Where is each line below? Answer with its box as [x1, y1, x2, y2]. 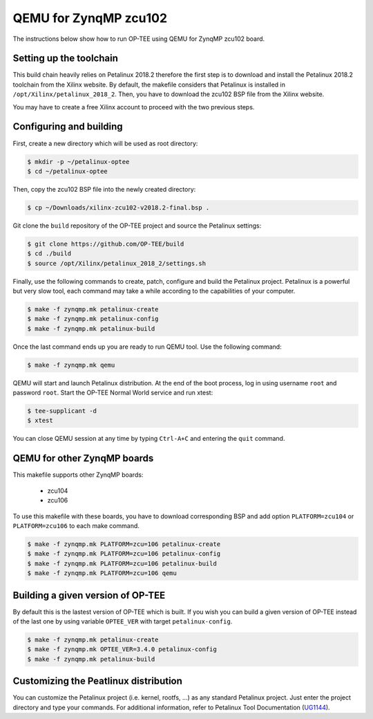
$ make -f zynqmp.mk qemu [27, 361, 115, 369]
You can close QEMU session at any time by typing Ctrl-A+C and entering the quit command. [12, 435, 285, 443]
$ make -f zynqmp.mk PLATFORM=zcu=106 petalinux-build [27, 559, 217, 567]
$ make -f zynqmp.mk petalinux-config [27, 315, 159, 323]
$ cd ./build [27, 250, 72, 257]
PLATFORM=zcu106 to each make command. [12, 521, 140, 529]
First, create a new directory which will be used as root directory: [12, 139, 198, 147]
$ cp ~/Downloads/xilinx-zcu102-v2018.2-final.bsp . [27, 203, 210, 211]
